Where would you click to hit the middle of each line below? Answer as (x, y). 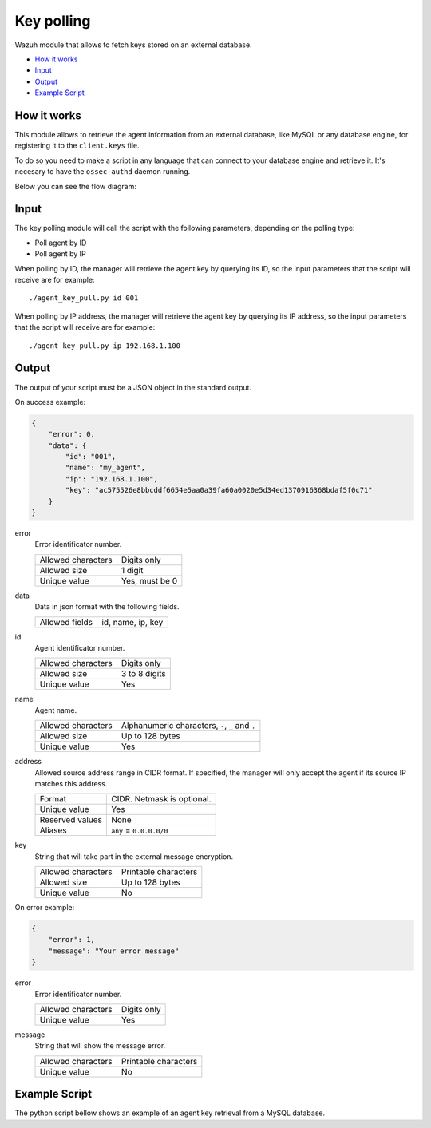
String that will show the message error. (100, 1046)
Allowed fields (66, 622)
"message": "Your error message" (114, 951)
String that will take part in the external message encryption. (134, 856)
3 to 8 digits (144, 674)
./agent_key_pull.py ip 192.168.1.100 (105, 346)
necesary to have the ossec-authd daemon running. (103, 172)
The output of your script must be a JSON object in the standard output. (133, 387)
